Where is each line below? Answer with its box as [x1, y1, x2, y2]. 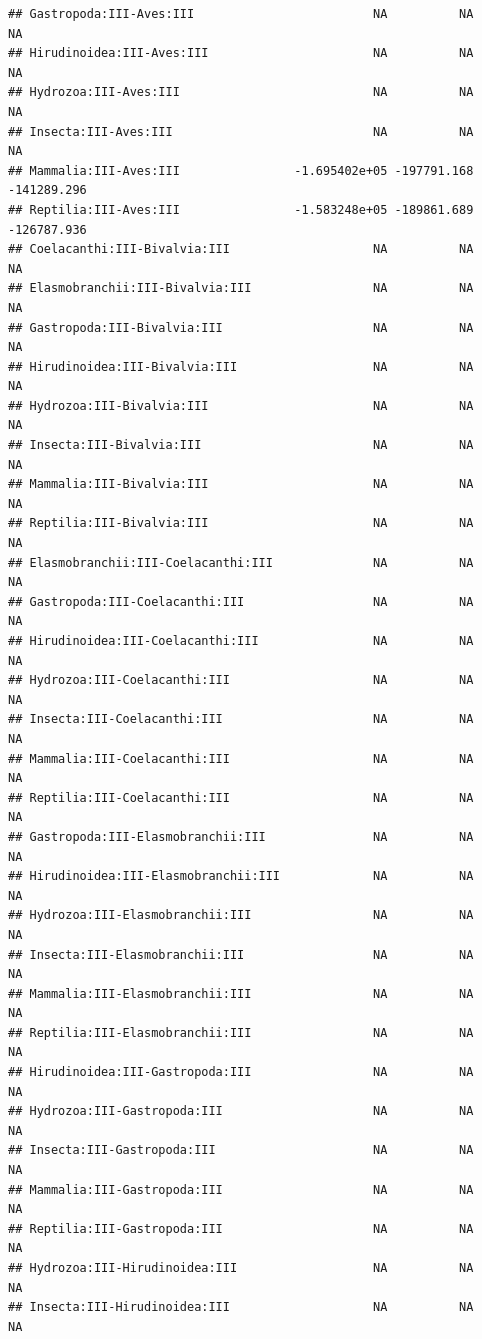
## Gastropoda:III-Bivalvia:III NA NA [8, 320, 474, 335]
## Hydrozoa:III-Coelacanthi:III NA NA [8, 673, 474, 688]
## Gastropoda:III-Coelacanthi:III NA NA [8, 594, 474, 609]
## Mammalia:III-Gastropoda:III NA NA [8, 1182, 474, 1197]
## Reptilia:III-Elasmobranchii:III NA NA [8, 1025, 474, 1040]
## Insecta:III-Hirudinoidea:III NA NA [8, 1300, 474, 1315]
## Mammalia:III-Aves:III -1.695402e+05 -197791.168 [8, 163, 474, 178]
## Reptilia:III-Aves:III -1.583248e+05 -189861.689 [8, 202, 474, 217]
